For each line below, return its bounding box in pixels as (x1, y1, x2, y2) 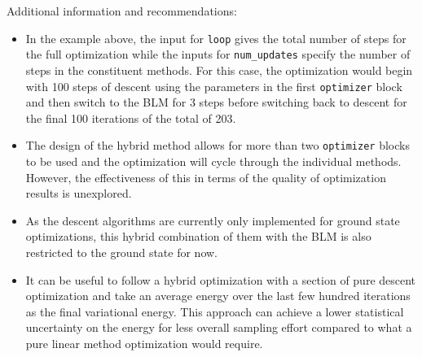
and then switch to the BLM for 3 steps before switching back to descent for (25, 94, 407, 111)
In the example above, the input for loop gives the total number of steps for (25, 29, 407, 46)
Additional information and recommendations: (7, 2, 237, 19)
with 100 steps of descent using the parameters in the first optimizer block (25, 77, 402, 94)
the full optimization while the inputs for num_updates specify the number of (25, 46, 411, 63)
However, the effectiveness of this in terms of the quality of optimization (25, 168, 386, 185)
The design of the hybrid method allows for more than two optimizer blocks (25, 137, 410, 154)
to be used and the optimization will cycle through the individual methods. (25, 153, 402, 169)
